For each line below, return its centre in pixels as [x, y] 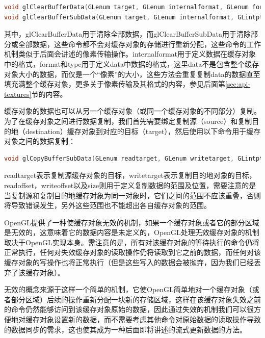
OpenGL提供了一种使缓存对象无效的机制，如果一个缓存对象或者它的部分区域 [132, 222]
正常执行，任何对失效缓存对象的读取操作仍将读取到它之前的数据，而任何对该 [132, 252]
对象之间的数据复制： [40, 141]
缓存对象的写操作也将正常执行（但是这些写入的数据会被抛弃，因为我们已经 [129, 262]
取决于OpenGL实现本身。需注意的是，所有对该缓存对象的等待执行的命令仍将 [132, 242]
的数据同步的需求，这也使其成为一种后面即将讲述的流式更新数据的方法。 [125, 329]
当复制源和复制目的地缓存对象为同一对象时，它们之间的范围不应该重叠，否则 [132, 195]
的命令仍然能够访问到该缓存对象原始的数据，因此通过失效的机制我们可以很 [129, 309]
